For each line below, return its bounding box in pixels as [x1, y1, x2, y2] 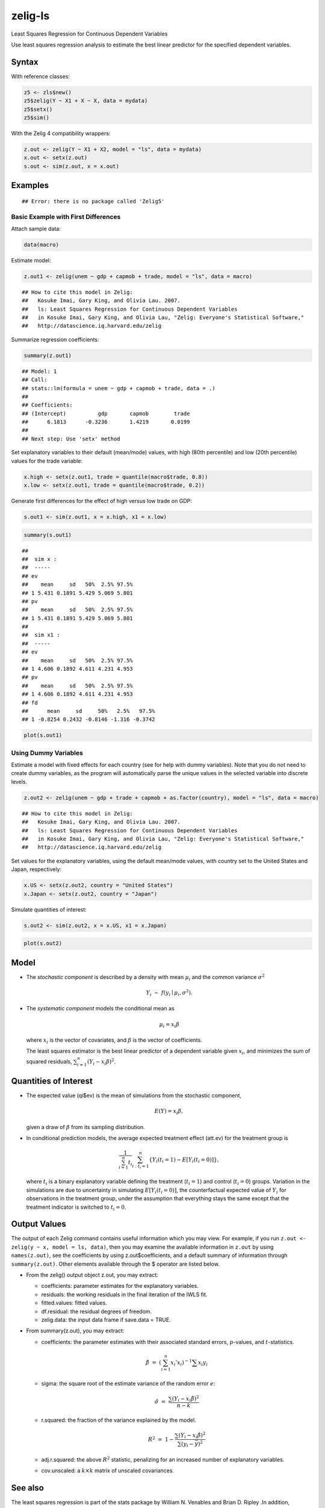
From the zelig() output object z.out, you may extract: [26, 1271, 159, 1278]
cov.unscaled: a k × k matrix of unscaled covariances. [41, 1467, 175, 1474]
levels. [11, 778, 27, 785]
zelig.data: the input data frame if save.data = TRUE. [41, 1316, 171, 1323]
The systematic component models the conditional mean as [26, 1005, 175, 1012]
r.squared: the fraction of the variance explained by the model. [41, 1416, 196, 1424]
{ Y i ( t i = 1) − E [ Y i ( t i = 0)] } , [148, 1156, 219, 1164]
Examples [11, 180, 49, 191]
